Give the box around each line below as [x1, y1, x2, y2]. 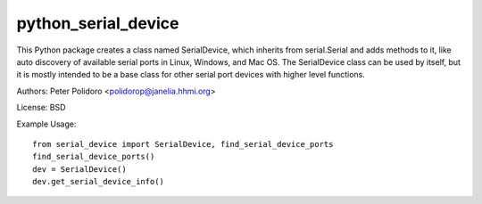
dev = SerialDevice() [32, 164, 127, 174]
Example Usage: [16, 118, 77, 129]
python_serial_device [16, 13, 179, 33]
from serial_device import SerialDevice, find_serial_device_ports [32, 139, 334, 149]
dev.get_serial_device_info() [32, 176, 165, 187]
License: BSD [16, 102, 66, 113]
